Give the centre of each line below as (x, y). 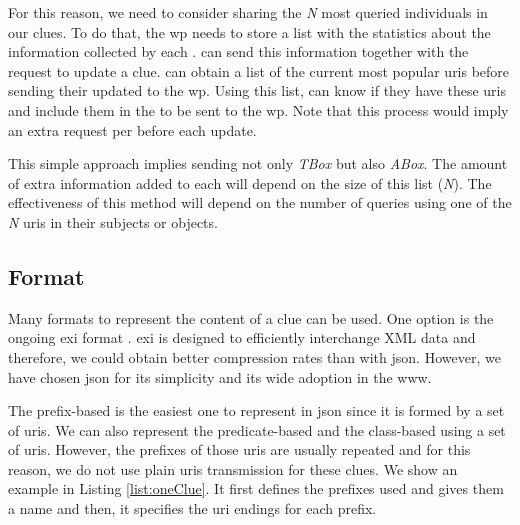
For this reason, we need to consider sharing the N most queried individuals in (248, 12)
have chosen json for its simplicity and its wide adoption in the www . (220, 376)
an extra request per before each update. (132, 129)
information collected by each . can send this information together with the (238, 51)
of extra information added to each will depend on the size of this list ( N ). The (250, 182)
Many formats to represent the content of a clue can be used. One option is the (251, 317)
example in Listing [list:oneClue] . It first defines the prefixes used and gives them (256, 488)
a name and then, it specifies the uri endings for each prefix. (192, 508)
